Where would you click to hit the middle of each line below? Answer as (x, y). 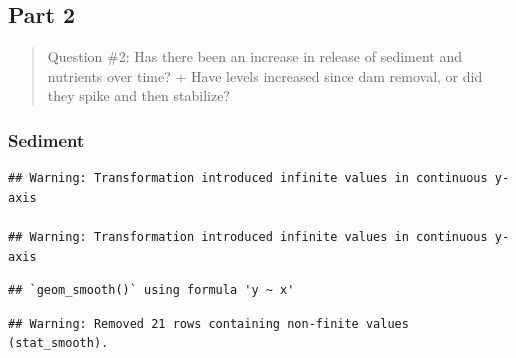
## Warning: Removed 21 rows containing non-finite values (208, 323)
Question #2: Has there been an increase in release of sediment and (255, 56)
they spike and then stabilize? (138, 95)
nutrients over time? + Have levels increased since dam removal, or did (265, 75)
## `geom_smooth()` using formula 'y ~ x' (151, 290)
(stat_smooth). (58, 343)
